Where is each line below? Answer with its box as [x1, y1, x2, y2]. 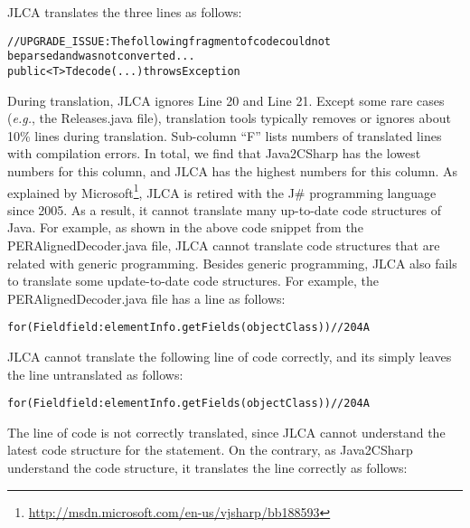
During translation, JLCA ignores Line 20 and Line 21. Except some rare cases [7, 90, 445, 109]
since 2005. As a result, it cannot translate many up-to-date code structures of [7, 200, 442, 219]
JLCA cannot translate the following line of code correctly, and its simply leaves [7, 347, 452, 365]
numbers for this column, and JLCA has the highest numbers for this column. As [7, 161, 458, 180]
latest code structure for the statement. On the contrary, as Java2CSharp [7, 440, 413, 459]
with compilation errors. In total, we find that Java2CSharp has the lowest [7, 144, 421, 163]
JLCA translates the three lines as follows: [7, 3, 242, 21]
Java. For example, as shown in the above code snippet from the [7, 218, 363, 237]
